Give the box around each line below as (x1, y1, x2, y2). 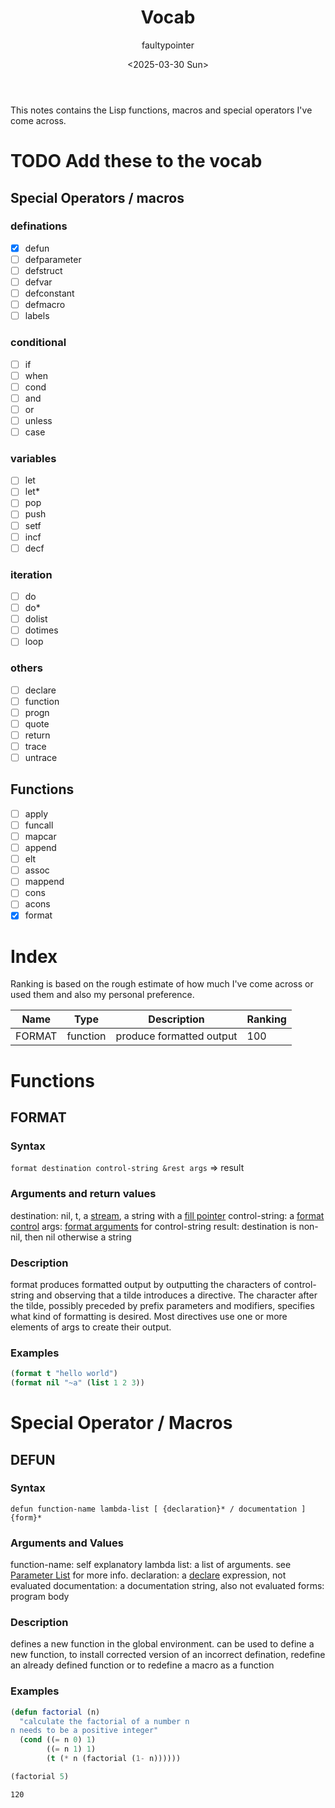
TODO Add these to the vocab (10, 150, 263, 173)
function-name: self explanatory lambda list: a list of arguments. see (10, 1559, 292, 1571)
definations (10, 219, 68, 233)
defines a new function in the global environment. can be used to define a (10, 1638, 315, 1650)
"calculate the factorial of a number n (19, 1716, 190, 1726)
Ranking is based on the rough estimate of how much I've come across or (10, 978, 314, 990)
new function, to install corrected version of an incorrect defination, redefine (10, 1649, 326, 1661)
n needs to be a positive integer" (10, 1726, 159, 1736)
